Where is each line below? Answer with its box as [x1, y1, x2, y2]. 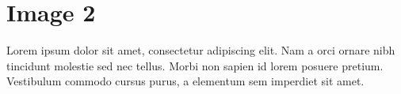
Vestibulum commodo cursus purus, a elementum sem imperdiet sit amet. [6, 73, 365, 89]
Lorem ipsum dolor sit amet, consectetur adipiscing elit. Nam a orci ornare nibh [6, 42, 395, 58]
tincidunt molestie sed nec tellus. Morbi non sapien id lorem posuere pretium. [6, 57, 384, 73]
